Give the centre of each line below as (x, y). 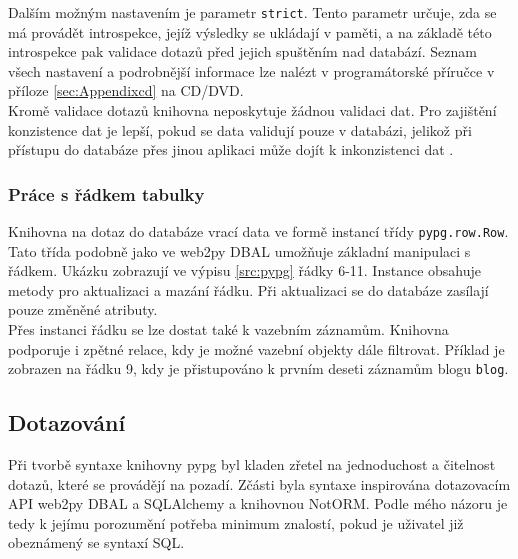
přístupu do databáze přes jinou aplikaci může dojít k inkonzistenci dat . (231, 149)
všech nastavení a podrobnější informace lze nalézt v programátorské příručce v (251, 70)
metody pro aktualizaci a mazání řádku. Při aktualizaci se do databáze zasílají (248, 289)
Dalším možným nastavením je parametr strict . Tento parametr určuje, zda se (252, 12)
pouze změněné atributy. (83, 309)
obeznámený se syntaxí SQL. (96, 542)
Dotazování (67, 422)
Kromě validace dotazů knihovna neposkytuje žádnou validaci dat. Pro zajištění (252, 110)
